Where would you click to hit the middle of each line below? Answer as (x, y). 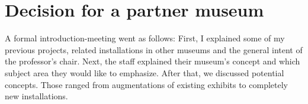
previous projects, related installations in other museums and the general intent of (154, 49)
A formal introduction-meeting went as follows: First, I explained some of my (145, 38)
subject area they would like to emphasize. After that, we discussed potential (145, 72)
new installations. (36, 96)
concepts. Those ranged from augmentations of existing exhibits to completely (147, 84)
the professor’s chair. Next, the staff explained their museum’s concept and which (153, 61)
